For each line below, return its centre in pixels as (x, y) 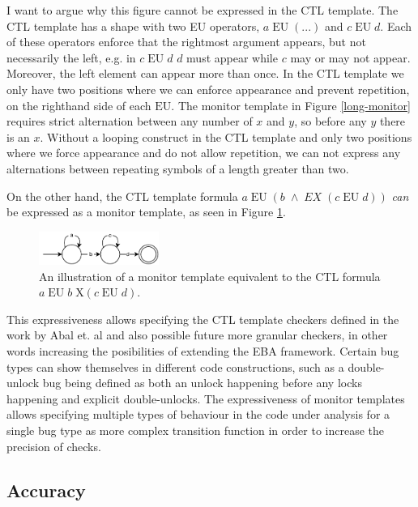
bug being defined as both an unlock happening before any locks (202, 383)
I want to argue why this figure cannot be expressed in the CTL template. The (203, 10)
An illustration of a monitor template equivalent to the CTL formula (210, 276)
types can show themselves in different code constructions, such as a (175, 366)
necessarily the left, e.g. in (71, 57)
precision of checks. (54, 446)
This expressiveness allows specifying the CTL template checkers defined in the (203, 319)
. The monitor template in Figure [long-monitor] (291, 105)
